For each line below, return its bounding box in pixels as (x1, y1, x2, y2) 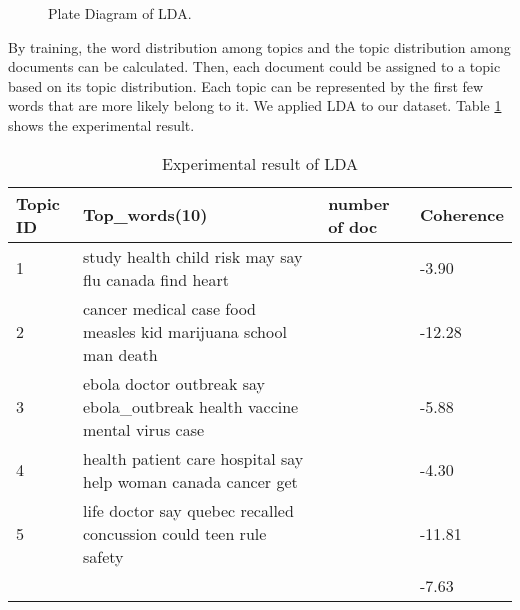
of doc (328, 214, 378, 238)
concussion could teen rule (83, 521, 267, 545)
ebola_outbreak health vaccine (83, 394, 299, 418)
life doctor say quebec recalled (83, 498, 294, 522)
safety (83, 544, 124, 568)
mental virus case (83, 417, 205, 441)
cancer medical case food (83, 296, 257, 320)
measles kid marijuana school (83, 319, 287, 343)
